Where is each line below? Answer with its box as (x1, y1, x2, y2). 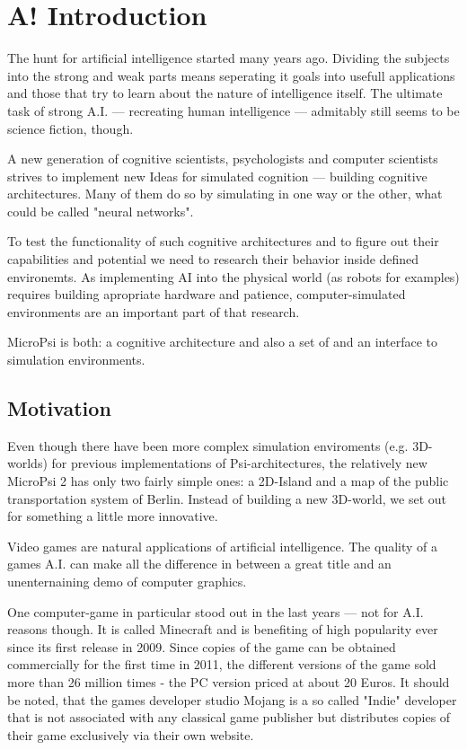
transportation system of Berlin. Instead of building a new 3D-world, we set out (7, 489, 446, 507)
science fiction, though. (7, 119, 134, 137)
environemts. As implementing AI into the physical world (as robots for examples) (7, 267, 460, 286)
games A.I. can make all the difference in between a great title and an (7, 554, 392, 573)
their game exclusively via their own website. (7, 725, 254, 744)
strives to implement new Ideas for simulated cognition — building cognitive (7, 166, 427, 185)
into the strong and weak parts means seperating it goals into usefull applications (7, 66, 455, 84)
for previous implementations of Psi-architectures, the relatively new (51, 454, 427, 472)
